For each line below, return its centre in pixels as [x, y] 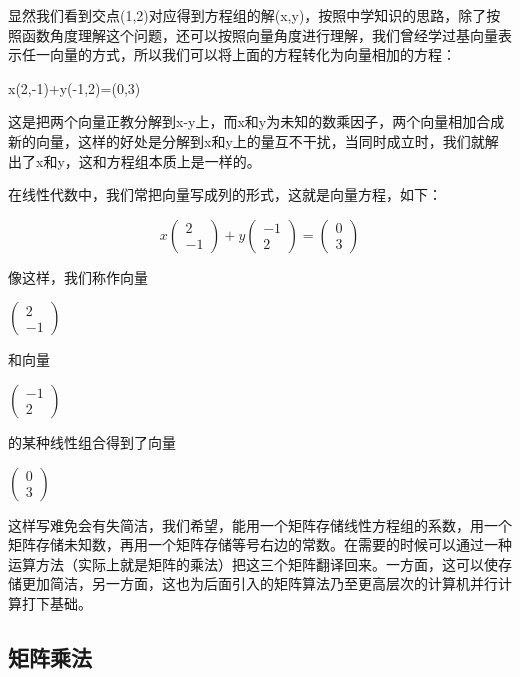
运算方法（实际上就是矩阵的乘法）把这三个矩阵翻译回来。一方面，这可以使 [253, 563]
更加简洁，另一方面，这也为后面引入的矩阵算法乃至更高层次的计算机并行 [259, 583]
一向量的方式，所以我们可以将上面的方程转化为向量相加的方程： [245, 54]
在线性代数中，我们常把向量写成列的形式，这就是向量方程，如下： [225, 194]
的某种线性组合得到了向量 [92, 441]
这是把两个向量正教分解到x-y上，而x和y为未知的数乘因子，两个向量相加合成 [256, 121]
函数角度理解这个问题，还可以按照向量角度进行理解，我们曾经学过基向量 [259, 34]
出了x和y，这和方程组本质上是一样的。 [134, 160]
